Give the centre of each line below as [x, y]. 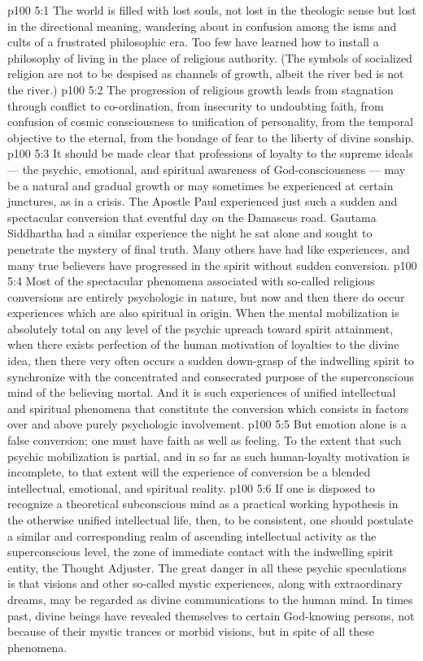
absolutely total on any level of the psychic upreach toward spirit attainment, [201, 328]
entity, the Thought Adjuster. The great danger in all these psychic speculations [207, 567]
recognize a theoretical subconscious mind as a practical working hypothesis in [203, 504]
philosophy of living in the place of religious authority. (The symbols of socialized [210, 57]
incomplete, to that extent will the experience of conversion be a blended [189, 472]
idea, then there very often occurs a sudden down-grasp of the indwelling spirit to [211, 361]
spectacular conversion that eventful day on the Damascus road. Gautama [192, 217]
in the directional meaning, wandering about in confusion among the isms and [202, 26]
